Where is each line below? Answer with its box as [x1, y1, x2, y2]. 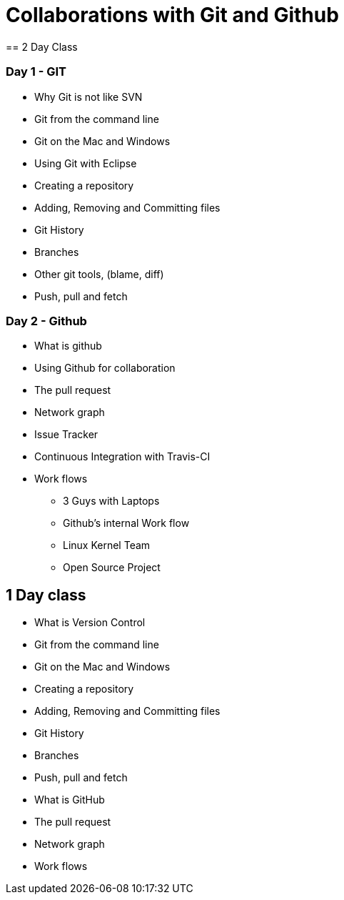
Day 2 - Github [6, 313, 87, 328]
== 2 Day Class [6, 40, 78, 53]
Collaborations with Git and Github [6, 3, 339, 27]
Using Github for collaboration [34, 362, 176, 375]
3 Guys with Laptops [63, 495, 160, 508]
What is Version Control [34, 616, 146, 629]
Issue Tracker [34, 428, 98, 441]
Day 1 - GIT [6, 64, 66, 79]
